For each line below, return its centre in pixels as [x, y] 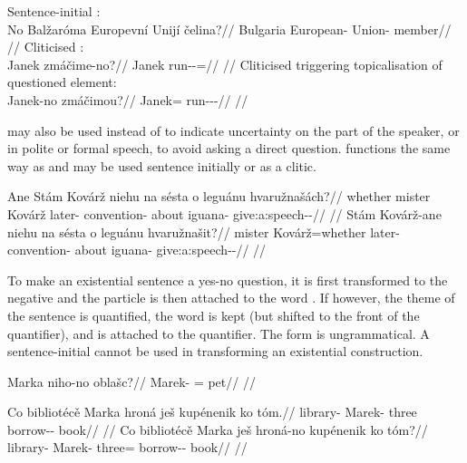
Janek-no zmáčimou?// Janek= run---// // [128, 99]
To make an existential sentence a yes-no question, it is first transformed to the [228, 280]
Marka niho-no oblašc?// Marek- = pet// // [131, 381]
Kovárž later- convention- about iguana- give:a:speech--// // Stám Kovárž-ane [224, 213]
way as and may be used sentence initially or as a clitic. [162, 165]
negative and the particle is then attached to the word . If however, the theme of [231, 298]
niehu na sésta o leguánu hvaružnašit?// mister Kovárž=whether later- [204, 231]
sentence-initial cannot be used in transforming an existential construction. [215, 351]
